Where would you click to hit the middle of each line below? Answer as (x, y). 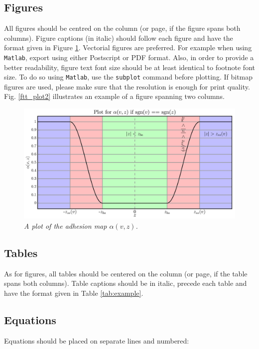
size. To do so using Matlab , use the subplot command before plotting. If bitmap (129, 77)
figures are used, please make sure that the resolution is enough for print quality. (127, 86)
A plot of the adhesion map (65, 226)
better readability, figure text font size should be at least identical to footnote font (129, 67)
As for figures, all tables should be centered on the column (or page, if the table (126, 273)
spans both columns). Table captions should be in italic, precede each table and (126, 283)
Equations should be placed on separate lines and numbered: (97, 340)
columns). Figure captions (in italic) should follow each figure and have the (119, 38)
